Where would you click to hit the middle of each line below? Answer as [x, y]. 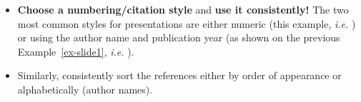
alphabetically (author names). [85, 89]
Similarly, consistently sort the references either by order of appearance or [179, 75]
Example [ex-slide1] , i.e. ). [76, 51]
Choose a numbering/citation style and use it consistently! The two [183, 9]
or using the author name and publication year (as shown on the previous [179, 37]
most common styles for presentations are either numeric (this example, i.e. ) [187, 23]
